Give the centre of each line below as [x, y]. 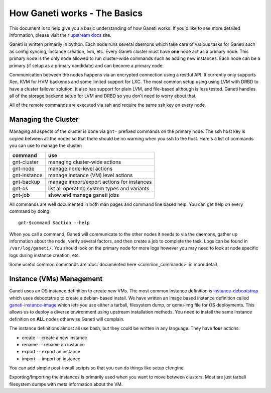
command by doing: [30, 211]
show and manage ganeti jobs [84, 195]
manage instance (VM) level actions [90, 175]
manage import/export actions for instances [100, 182]
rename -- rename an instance [53, 344]
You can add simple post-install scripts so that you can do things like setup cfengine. [97, 368]
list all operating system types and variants [99, 188]
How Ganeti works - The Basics [76, 13]
